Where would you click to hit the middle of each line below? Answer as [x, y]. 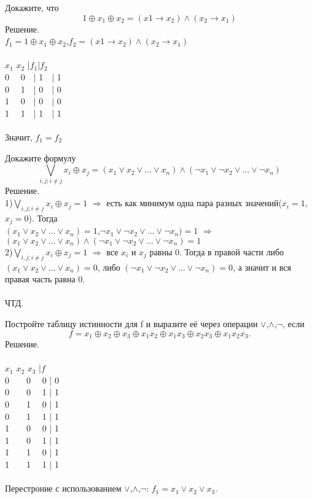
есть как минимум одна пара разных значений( [194, 203]
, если [293, 324]
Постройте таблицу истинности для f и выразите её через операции [131, 324]
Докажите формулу [41, 157]
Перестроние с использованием [63, 488]
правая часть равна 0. [45, 279]
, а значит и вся [262, 267]
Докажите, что [32, 7]
